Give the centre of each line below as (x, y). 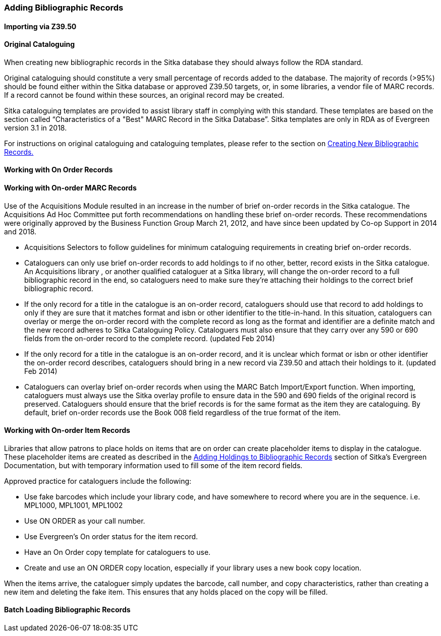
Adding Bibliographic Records (64, 8)
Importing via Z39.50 (40, 26)
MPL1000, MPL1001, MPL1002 (74, 505)
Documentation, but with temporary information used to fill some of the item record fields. (153, 465)
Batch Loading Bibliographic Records (67, 610)
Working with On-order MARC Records (70, 188)
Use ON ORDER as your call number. (85, 521)
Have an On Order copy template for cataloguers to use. (118, 552)
